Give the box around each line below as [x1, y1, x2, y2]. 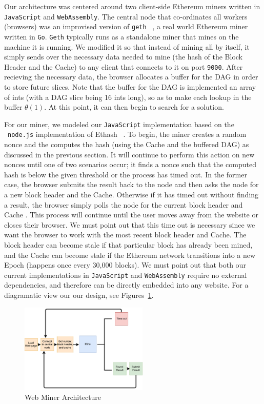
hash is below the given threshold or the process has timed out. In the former [4, 169, 247, 179]
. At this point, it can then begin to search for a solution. [44, 102, 224, 112]
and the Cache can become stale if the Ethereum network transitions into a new [4, 249, 256, 260]
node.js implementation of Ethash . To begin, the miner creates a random [8, 129, 247, 139]
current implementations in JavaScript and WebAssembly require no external [4, 269, 247, 280]
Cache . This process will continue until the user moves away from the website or [4, 209, 258, 220]
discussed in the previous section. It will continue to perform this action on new [4, 149, 255, 159]
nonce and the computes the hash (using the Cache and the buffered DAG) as [4, 139, 249, 150]
